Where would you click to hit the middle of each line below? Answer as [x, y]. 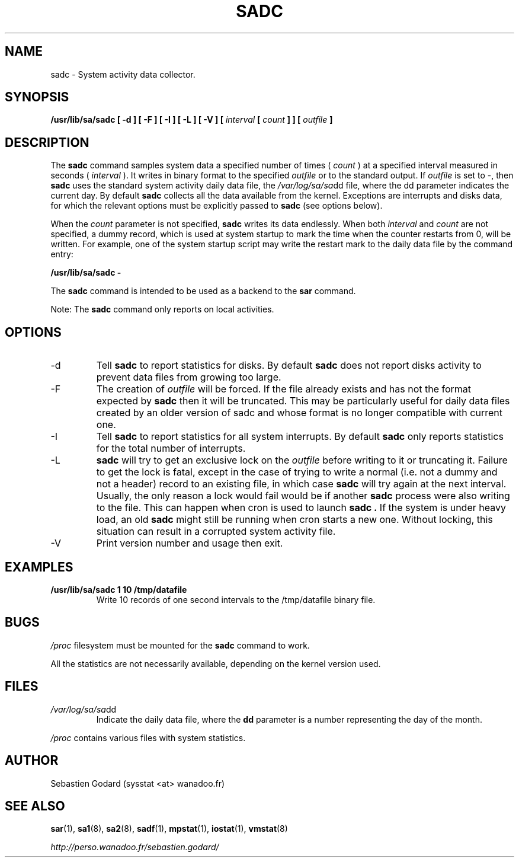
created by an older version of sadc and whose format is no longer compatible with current [299, 413]
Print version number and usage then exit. [190, 543]
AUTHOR [32, 761]
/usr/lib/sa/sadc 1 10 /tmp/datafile [119, 589]
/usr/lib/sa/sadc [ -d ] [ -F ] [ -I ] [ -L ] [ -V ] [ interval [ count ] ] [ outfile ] [192, 120]
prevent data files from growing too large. [189, 377]
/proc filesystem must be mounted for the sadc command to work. [180, 645]
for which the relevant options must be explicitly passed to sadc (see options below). [217, 206]
